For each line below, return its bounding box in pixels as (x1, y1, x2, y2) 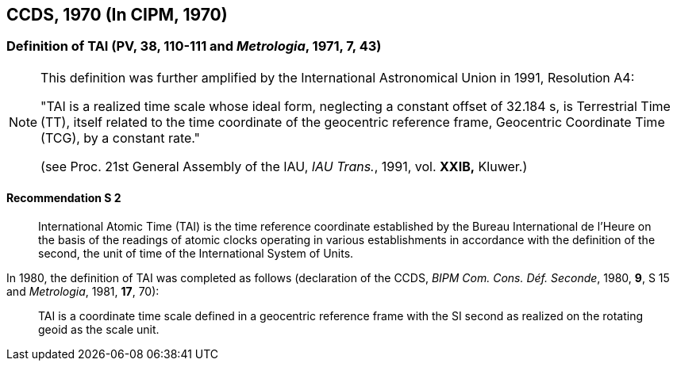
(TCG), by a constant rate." (40, 129, 201, 146)
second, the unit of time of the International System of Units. (38, 247, 354, 261)
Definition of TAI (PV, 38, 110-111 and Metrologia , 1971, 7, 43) (6, 38, 382, 55)
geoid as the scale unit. (38, 323, 160, 337)
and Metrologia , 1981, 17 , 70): (6, 285, 160, 299)
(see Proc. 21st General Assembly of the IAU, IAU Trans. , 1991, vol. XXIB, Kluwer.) (40, 158, 528, 174)
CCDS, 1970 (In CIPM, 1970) (6, 5, 228, 25)
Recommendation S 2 (6, 191, 121, 205)
